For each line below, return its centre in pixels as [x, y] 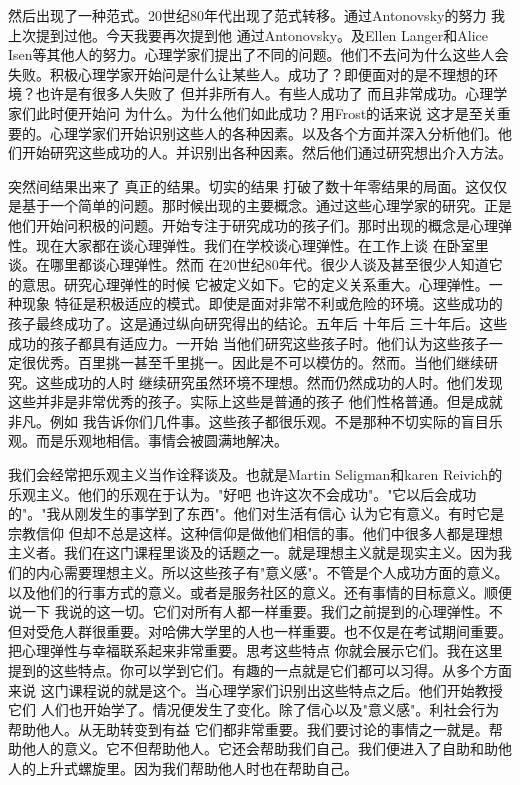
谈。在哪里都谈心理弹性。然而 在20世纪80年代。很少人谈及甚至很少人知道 [248, 264]
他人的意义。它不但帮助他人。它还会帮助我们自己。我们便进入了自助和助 [259, 748]
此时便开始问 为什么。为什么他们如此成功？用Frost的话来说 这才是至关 [266, 112]
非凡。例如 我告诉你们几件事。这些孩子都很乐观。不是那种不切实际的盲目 [248, 420]
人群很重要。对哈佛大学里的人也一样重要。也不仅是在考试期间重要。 [287, 630]
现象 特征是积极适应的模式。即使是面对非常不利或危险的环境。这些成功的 [262, 303]
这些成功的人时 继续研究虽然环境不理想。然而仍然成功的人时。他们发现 [269, 381]
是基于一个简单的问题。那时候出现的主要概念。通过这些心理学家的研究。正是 [260, 205]
